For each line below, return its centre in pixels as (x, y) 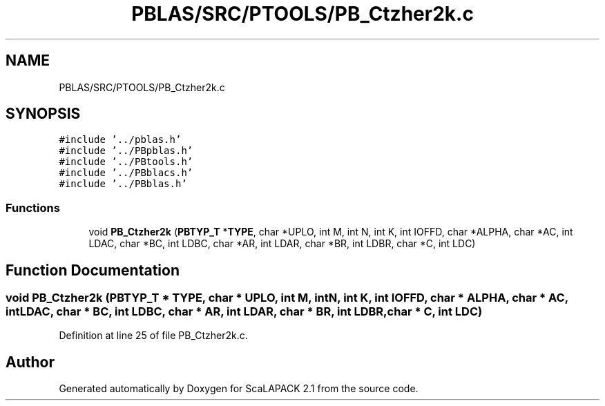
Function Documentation (93, 270)
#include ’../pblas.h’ (120, 140)
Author (30, 362)
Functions (33, 207)
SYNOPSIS (43, 114)
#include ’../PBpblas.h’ (126, 151)
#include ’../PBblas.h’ (123, 184)
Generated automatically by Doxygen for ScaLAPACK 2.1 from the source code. (239, 389)
